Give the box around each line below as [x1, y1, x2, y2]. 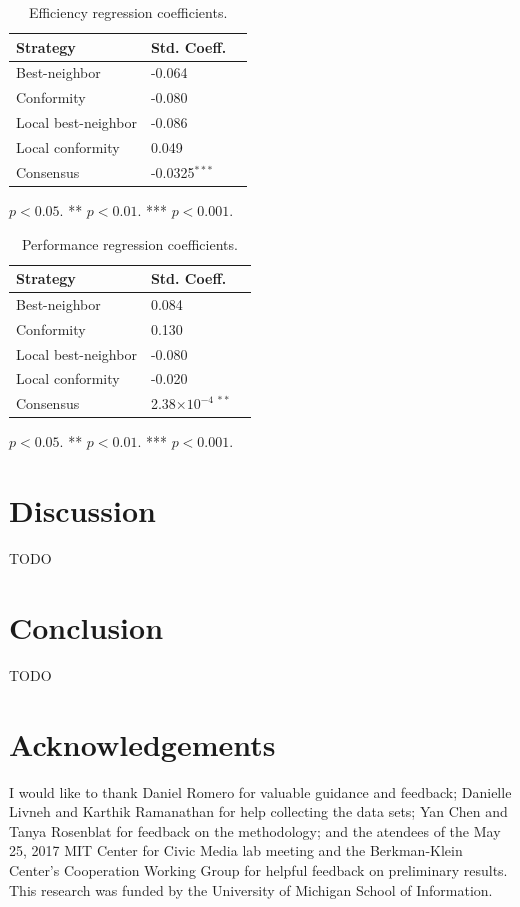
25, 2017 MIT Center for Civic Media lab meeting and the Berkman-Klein [9, 840, 463, 861]
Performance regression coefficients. [21, 233, 238, 254]
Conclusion [9, 606, 164, 647]
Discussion [9, 490, 156, 531]
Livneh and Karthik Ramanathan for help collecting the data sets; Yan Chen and [9, 801, 508, 822]
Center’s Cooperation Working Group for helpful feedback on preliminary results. [9, 859, 508, 880]
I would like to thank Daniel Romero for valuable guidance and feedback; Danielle [9, 781, 512, 802]
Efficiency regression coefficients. [28, 2, 228, 22]
